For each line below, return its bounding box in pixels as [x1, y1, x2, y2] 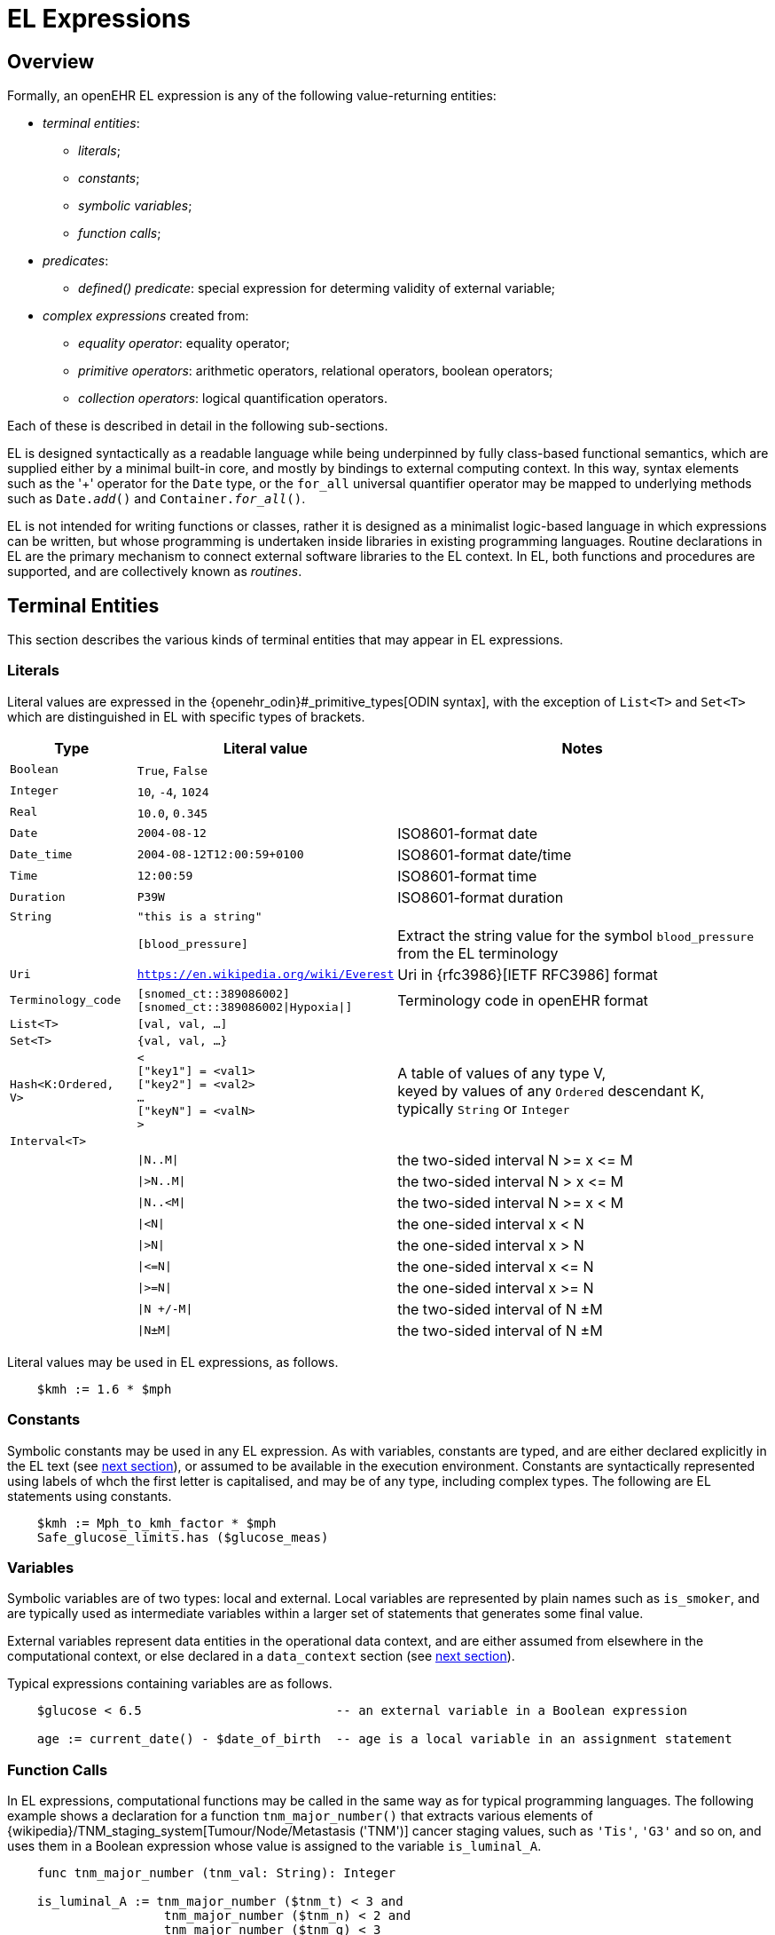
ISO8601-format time [397, 866, 537, 885]
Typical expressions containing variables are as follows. [7, 1676, 333, 1692]
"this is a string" [137, 909, 262, 923]
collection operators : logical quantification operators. [78, 391, 388, 407]
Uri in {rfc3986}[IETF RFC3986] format [397, 965, 658, 983]
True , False [137, 760, 208, 778]
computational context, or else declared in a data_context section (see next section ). [7, 1648, 515, 1664]
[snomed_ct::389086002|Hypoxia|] [137, 999, 353, 1014]
